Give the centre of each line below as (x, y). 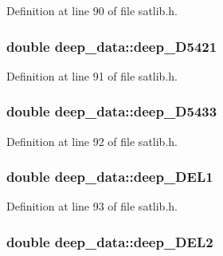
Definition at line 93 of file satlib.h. (92, 206)
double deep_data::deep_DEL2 (110, 241)
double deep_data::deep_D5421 (112, 46)
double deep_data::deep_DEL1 (110, 177)
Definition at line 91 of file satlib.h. (92, 75)
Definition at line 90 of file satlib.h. (92, 10)
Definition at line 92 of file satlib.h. (92, 141)
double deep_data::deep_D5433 (112, 111)
